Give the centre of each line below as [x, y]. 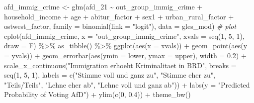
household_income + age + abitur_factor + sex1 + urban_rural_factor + [119, 16]
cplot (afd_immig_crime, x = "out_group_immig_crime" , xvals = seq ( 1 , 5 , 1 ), [124, 36]
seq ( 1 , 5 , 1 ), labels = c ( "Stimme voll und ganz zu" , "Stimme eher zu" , [110, 75]
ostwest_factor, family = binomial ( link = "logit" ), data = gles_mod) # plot [120, 26]
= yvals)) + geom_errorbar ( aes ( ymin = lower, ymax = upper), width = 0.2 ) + [125, 55]
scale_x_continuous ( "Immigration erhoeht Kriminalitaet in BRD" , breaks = [120, 65]
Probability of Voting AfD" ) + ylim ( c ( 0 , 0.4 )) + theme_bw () [97, 94]
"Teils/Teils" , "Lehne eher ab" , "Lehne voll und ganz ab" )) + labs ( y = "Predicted [127, 84]
